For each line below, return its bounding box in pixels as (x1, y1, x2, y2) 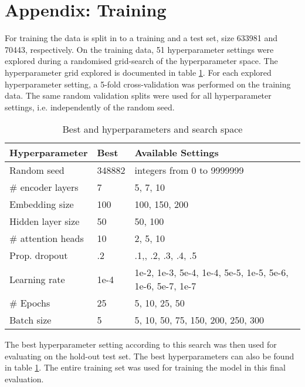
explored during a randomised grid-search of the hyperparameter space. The (5, 55, 278, 67)
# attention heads (9, 231, 84, 245)
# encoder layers (9, 180, 79, 194)
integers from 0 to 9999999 (134, 163, 244, 177)
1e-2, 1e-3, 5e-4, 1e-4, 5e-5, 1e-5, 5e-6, (134, 265, 289, 280)
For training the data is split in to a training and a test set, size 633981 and (5, 32, 278, 44)
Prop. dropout (9, 248, 68, 263)
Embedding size (9, 197, 74, 211)
